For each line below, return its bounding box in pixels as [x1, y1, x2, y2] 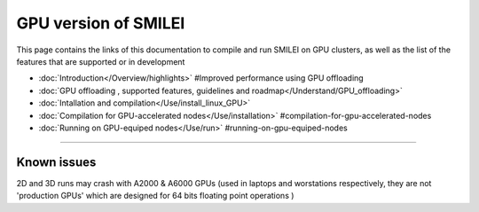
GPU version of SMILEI [16, 13, 185, 33]
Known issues [16, 154, 97, 169]
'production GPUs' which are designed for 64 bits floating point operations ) [16, 191, 294, 201]
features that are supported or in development [16, 56, 185, 67]
